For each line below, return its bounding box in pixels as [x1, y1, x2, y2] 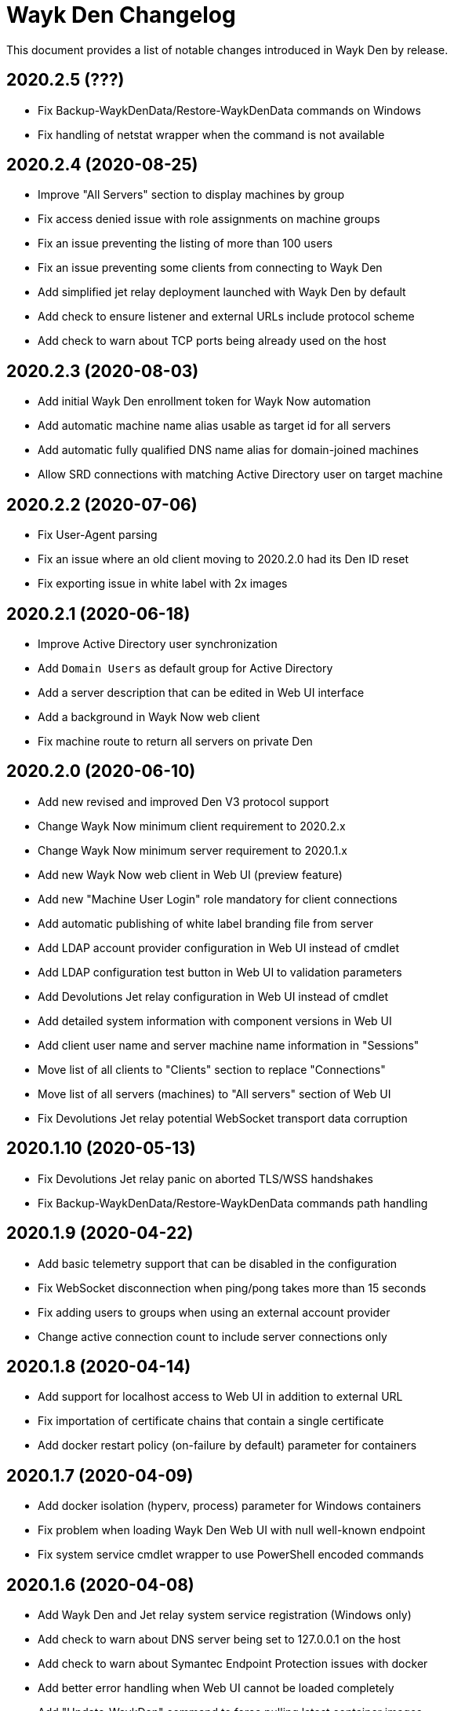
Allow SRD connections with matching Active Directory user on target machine [38, 467, 443, 482]
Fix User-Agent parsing [38, 528, 158, 542]
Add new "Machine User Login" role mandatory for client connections [38, 892, 398, 906]
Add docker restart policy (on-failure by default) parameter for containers [38, 1438, 417, 1453]
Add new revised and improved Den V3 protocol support [38, 794, 329, 808]
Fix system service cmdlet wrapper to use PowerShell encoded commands [38, 1548, 424, 1562]
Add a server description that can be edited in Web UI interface [38, 685, 365, 699]
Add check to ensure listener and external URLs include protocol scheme [38, 310, 415, 324]
